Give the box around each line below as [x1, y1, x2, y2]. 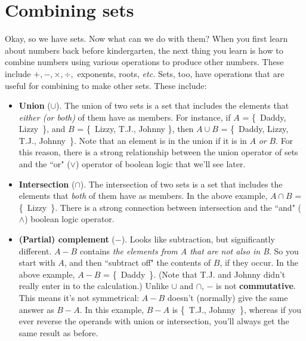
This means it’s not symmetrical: [18, 291, 140, 303]
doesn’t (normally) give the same [167, 291, 288, 303]
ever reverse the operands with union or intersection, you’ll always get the [18, 315, 289, 327]
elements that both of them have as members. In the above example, [18, 189, 268, 202]
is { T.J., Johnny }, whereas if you [172, 303, 302, 315]
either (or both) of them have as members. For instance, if [18, 110, 231, 123]
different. [18, 244, 52, 257]
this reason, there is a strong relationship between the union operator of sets [18, 146, 298, 158]
